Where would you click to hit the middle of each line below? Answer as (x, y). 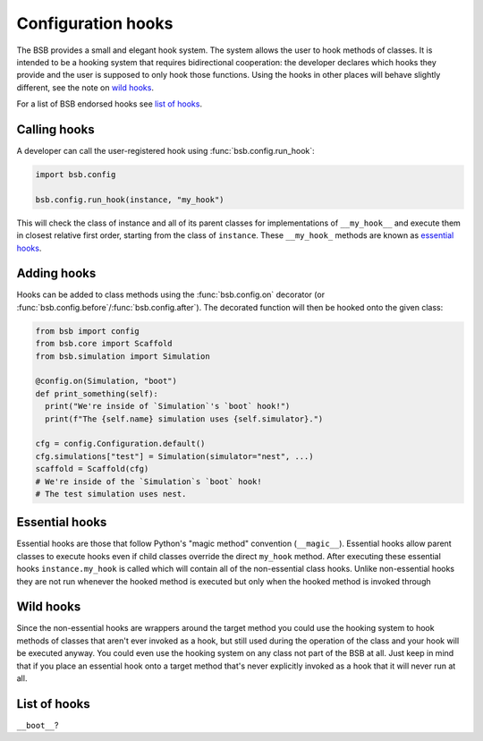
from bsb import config (88, 331)
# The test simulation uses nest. (111, 494)
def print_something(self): (97, 393)
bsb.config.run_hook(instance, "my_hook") (130, 200)
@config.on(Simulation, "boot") (106, 381)
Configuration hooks (95, 23)
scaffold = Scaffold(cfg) (92, 469)
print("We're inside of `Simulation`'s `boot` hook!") (168, 406)
